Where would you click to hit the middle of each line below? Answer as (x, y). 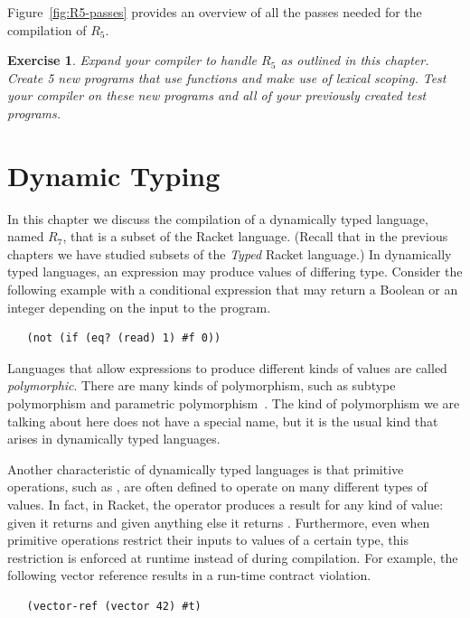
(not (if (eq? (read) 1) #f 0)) (124, 338)
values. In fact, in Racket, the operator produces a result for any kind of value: (226, 504)
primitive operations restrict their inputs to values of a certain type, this (208, 540)
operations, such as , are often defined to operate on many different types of (217, 487)
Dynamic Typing (114, 175)
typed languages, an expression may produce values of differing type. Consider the (235, 272)
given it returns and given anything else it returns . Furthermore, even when (219, 522)
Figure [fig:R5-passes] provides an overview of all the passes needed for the (215, 12)
